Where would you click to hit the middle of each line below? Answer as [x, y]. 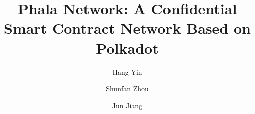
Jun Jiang [127, 105]
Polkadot [127, 48]
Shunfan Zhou [127, 89]
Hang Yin [127, 72]
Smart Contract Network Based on [127, 28]
